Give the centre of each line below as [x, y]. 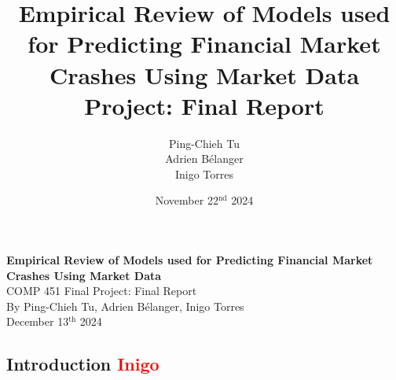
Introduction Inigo [83, 364]
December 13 [38, 321]
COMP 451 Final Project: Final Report [102, 291]
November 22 [187, 200]
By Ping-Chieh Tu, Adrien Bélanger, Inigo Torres [125, 306]
